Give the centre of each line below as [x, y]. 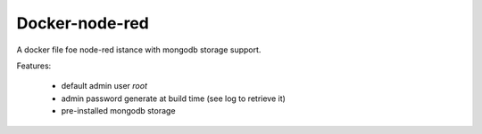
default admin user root [104, 86]
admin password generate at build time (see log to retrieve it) [173, 99]
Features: [34, 66]
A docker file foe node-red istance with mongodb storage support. [139, 50]
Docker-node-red [83, 23]
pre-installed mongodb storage [118, 111]
